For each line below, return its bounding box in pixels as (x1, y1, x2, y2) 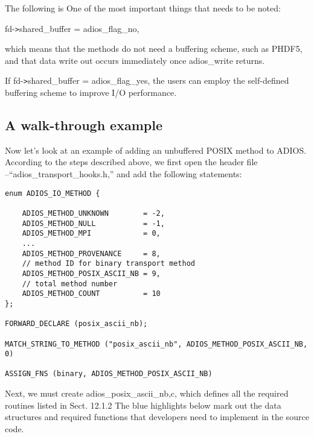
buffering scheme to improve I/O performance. (5, 86, 177, 99)
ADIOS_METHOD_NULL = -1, (22, 219, 165, 228)
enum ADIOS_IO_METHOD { (5, 189, 100, 198)
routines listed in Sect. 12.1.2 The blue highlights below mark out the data (5, 398, 281, 411)
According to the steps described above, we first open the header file (5, 156, 258, 168)
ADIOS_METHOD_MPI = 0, (22, 229, 161, 238)
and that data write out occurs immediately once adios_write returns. (5, 54, 265, 66)
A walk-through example (5, 116, 162, 134)
